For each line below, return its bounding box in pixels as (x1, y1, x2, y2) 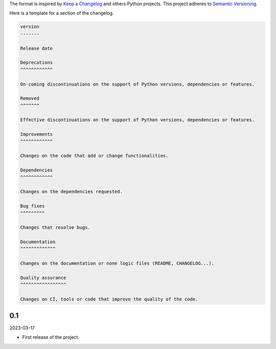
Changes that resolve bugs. (20, 224, 90, 231)
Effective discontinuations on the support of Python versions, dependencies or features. (20, 117, 255, 123)
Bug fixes (20, 203, 45, 209)
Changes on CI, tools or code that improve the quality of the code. (20, 296, 198, 302)
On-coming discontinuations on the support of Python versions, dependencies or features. (20, 81, 255, 87)
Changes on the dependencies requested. (20, 189, 123, 195)
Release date (20, 45, 53, 51)
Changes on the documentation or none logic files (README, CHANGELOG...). (20, 260, 215, 266)
